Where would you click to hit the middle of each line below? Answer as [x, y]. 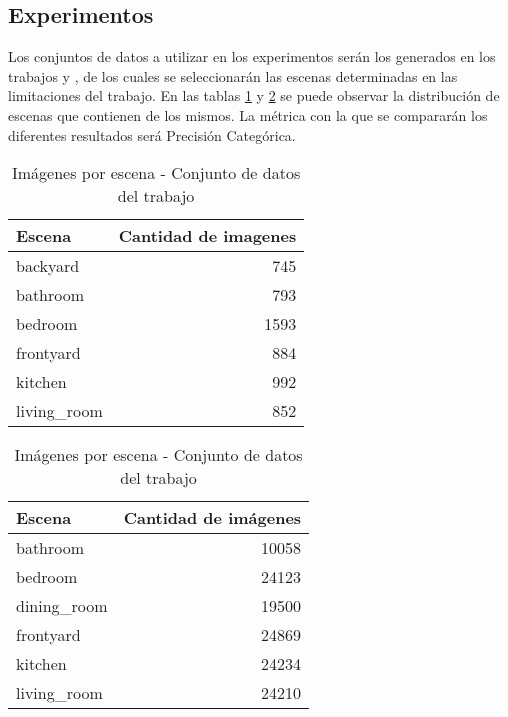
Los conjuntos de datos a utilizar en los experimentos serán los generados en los [252, 56]
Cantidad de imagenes [207, 236]
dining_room [62, 606]
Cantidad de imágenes [212, 518]
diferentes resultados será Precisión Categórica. [152, 134]
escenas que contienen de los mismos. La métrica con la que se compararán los [248, 114]
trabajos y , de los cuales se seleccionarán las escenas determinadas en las [233, 75]
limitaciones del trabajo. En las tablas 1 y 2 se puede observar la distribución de [254, 95]
